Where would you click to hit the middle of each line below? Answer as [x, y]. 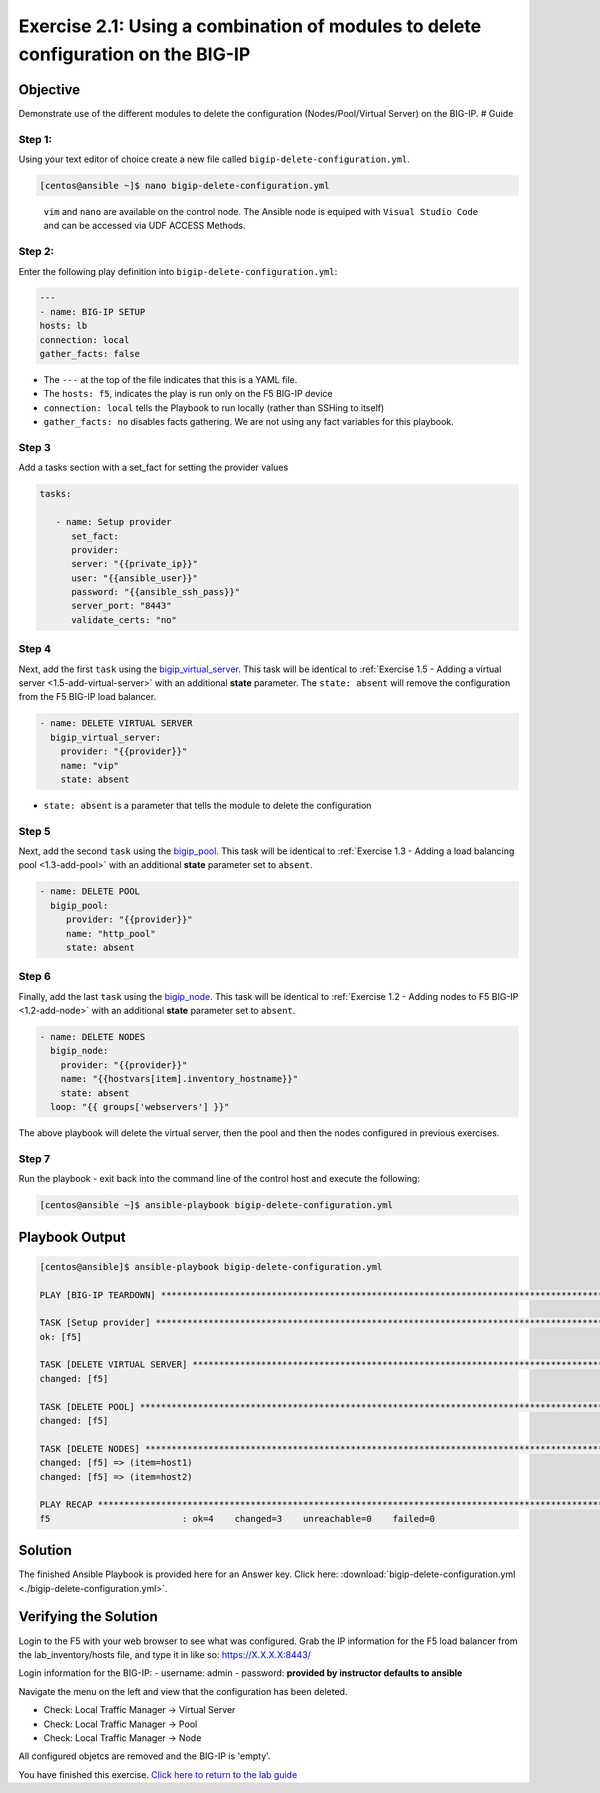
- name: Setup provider [113, 522]
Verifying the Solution [88, 1616]
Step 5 [34, 831]
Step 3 [35, 447]
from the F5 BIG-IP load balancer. [87, 697]
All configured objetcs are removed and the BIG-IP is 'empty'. [144, 1756]
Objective [49, 89]
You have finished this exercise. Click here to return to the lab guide [158, 1774]
